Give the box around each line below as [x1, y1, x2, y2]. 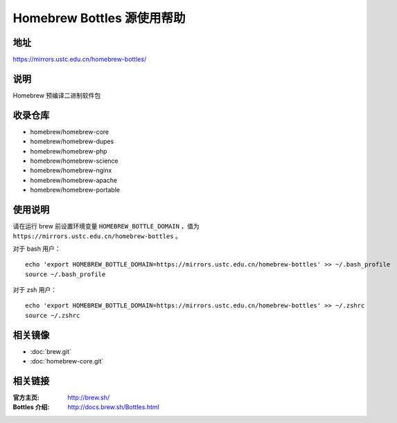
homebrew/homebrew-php [30, 147, 107, 155]
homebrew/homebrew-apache [30, 176, 118, 184]
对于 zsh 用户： [12, 286, 58, 294]
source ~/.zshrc [25, 312, 80, 319]
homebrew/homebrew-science [30, 156, 119, 165]
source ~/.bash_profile [25, 270, 106, 278]
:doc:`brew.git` [30, 347, 72, 356]
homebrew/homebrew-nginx [30, 166, 112, 174]
